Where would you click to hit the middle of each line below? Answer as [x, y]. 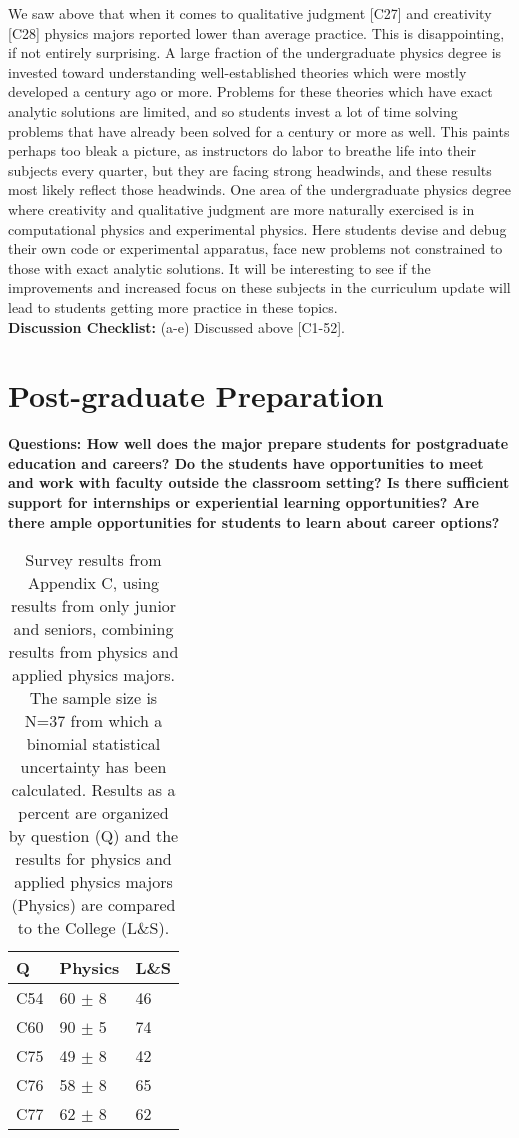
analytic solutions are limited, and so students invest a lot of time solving [233, 110]
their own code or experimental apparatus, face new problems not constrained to [255, 248]
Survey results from [93, 560]
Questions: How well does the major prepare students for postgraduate [258, 443]
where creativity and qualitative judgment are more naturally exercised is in [241, 208]
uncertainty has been [93, 767]
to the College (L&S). [93, 928]
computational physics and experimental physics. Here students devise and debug [257, 228]
